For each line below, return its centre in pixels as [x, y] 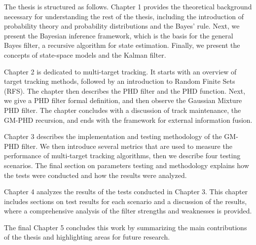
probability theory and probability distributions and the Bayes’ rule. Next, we [122, 26]
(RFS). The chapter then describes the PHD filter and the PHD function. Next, [125, 90]
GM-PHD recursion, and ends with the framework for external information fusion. [128, 120]
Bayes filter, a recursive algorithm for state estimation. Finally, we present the [122, 45]
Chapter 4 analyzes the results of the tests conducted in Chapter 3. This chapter [126, 192]
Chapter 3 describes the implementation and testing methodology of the [113, 136]
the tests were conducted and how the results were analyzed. [95, 175]
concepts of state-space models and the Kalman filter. [85, 54]
